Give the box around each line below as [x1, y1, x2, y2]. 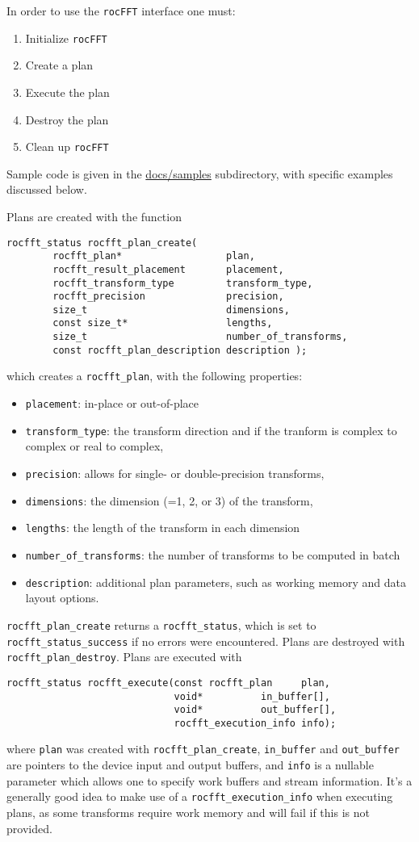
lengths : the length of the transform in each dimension [25, 519, 300, 536]
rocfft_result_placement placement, [52, 263, 284, 275]
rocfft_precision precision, [52, 291, 284, 303]
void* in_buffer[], [174, 690, 330, 702]
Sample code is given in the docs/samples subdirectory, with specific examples [6, 165, 393, 182]
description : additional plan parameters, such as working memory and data [25, 573, 406, 590]
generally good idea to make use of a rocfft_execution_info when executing [6, 788, 393, 805]
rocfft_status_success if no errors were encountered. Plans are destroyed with [6, 632, 405, 649]
